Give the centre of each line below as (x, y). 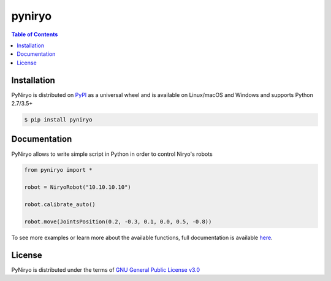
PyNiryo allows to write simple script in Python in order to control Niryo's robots (112, 154)
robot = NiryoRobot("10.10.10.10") (78, 187)
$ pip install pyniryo (58, 120)
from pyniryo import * (58, 170)
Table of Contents (35, 34)
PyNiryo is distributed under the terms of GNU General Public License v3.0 (106, 269)
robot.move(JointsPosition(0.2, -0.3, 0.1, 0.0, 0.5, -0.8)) (118, 221)
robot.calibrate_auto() (60, 205)
